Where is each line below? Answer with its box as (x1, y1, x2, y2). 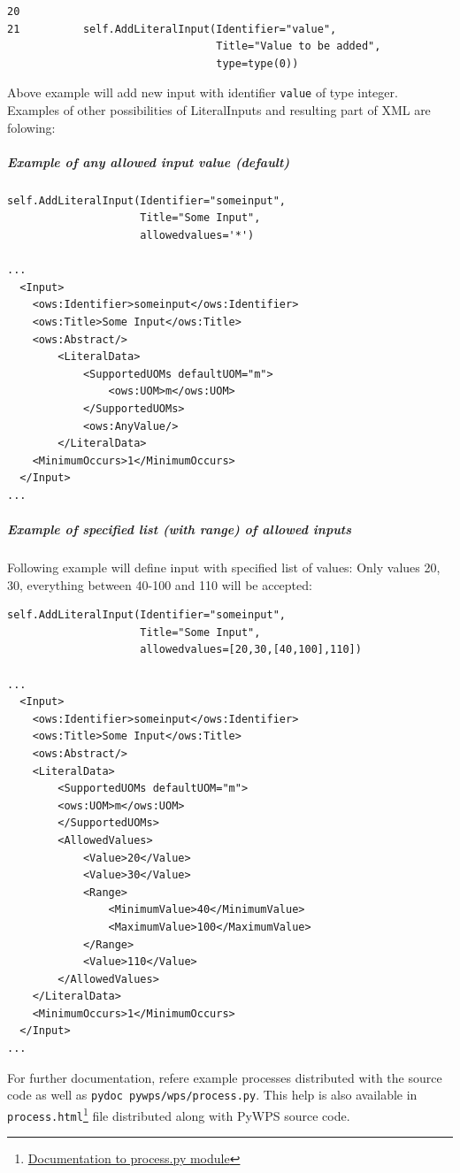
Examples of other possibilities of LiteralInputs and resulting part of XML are (7, 101, 431, 119)
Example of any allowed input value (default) (7, 152, 290, 171)
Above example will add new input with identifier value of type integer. (7, 83, 398, 102)
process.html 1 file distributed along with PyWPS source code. (7, 1103, 350, 1124)
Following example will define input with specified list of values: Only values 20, (7, 558, 441, 577)
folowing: (7, 118, 56, 136)
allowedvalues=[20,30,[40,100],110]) (140, 643, 362, 656)
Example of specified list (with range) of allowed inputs (7, 520, 352, 539)
